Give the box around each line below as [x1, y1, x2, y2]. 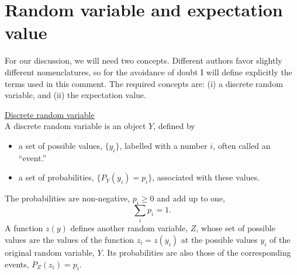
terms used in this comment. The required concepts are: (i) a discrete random [5, 77, 283, 89]
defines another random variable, [70, 222, 188, 234]
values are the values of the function [5, 233, 134, 245]
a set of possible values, [18, 139, 102, 151]
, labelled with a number [119, 139, 208, 151]
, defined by [153, 120, 195, 132]
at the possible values [181, 233, 258, 245]
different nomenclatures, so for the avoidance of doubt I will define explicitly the [5, 65, 292, 78]
